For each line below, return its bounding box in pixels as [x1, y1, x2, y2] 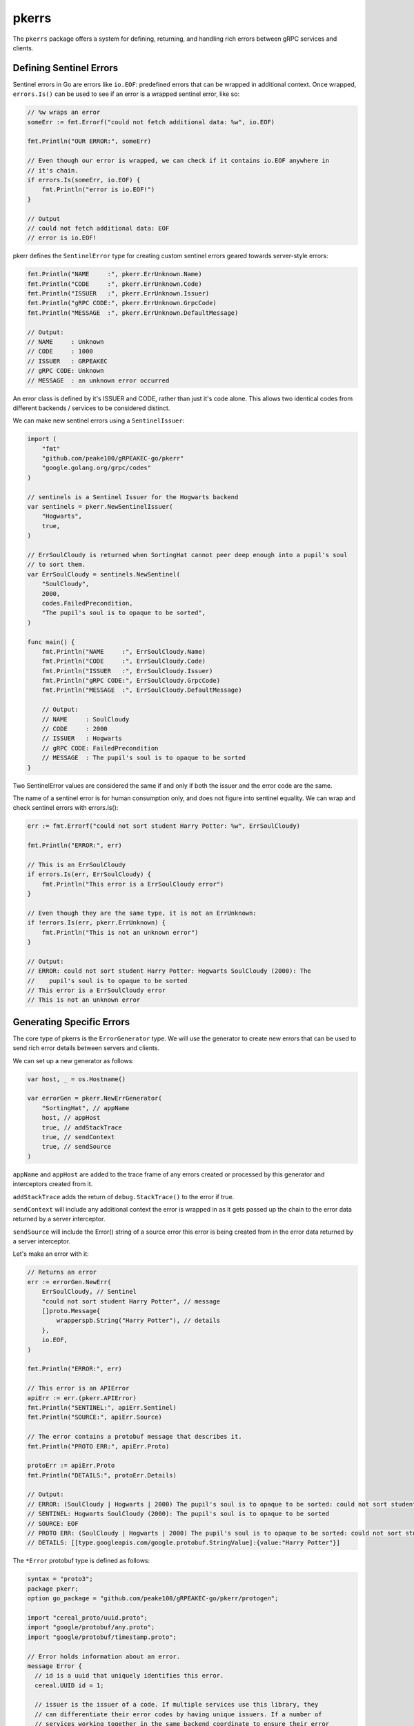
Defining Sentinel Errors [12, 62, 119, 74]
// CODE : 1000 [27, 347, 93, 356]
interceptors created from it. [12, 1180, 93, 1188]
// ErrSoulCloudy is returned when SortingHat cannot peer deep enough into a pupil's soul [27, 551, 348, 559]
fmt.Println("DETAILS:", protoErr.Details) [27, 1471, 177, 1479]
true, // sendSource [41, 1143, 112, 1151]
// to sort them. [27, 561, 86, 569]
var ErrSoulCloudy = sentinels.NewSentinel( [27, 570, 181, 578]
